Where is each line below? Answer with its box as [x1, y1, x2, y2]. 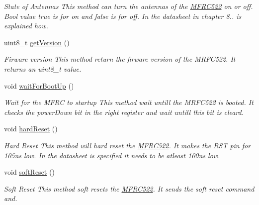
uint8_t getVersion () [4, 37, 70, 47]
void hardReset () [4, 123, 58, 134]
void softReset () [4, 167, 55, 177]
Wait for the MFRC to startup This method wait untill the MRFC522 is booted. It [4, 97, 254, 107]
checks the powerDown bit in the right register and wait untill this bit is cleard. [4, 106, 244, 117]
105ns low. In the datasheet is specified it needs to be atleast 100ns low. [4, 150, 220, 160]
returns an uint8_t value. [4, 63, 82, 74]
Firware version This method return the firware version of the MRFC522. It [4, 54, 236, 64]
